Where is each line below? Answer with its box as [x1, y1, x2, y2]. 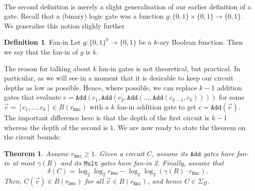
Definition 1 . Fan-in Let [4, 37, 81, 47]
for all [85, 175, 104, 186]
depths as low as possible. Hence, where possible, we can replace [4, 82, 197, 92]
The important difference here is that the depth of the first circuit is [4, 112, 210, 122]
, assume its [151, 148, 188, 158]
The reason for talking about [4, 63, 91, 73]
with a [89, 101, 109, 111]
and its [60, 158, 82, 168]
